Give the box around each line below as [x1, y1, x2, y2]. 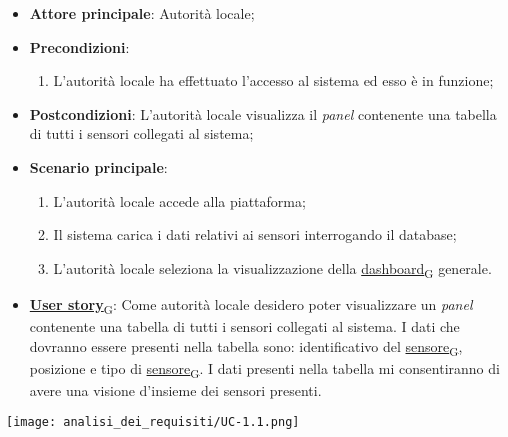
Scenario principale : [29, 156, 168, 177]
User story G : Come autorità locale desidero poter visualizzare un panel [29, 293, 473, 317]
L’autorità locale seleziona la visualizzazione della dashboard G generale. [53, 257, 492, 281]
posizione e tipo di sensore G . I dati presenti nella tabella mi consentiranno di [29, 357, 500, 381]
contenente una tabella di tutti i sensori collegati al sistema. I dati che [29, 316, 460, 336]
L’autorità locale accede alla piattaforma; [53, 190, 306, 211]
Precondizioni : [29, 36, 130, 57]
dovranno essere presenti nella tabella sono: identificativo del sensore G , [29, 335, 463, 359]
